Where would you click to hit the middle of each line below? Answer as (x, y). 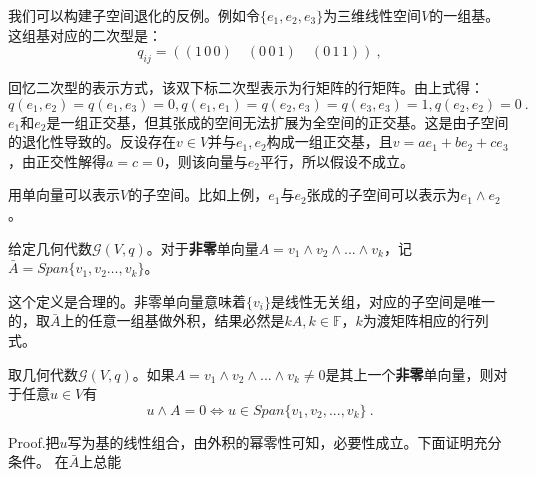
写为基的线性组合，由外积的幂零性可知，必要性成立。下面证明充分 (284, 441)
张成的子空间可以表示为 (383, 194)
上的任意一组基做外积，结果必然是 (172, 320)
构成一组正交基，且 (329, 141)
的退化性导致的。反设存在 (92, 141)
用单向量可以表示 (64, 194)
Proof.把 (34, 441)
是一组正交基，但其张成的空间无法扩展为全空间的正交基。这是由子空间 (277, 121)
